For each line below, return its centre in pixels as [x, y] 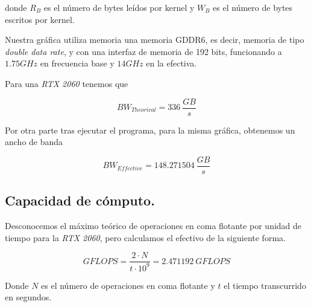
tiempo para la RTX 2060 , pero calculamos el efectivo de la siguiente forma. [145, 237]
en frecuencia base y [77, 63]
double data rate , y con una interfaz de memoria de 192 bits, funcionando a [143, 51]
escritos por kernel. [40, 19]
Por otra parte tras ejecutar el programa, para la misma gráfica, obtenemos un [150, 130]
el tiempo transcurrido [265, 285]
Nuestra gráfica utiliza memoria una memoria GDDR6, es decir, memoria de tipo [155, 40]
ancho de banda [34, 142]
